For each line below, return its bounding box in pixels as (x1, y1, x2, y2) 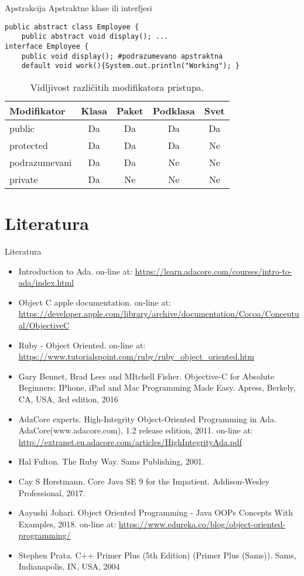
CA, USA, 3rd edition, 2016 (18, 392, 118, 405)
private (9, 172, 38, 186)
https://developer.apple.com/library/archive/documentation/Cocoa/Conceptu (18, 307, 299, 320)
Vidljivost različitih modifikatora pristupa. (30, 80, 204, 94)
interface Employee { (5, 42, 89, 50)
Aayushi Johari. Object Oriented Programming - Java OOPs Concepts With (18, 506, 293, 519)
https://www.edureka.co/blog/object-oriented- (118, 517, 286, 530)
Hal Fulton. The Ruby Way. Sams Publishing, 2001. (18, 455, 204, 467)
